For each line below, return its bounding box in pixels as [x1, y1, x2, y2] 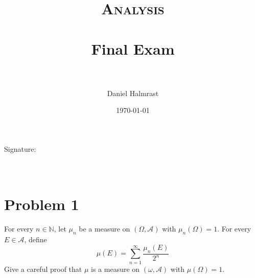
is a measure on [91, 263, 140, 274]
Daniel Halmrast [107, 87, 159, 98]
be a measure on [79, 223, 130, 234]
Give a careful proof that [4, 263, 82, 274]
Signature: [4, 143, 36, 154]
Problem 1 [4, 193, 79, 214]
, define [24, 234, 47, 244]
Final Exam [91, 38, 175, 59]
